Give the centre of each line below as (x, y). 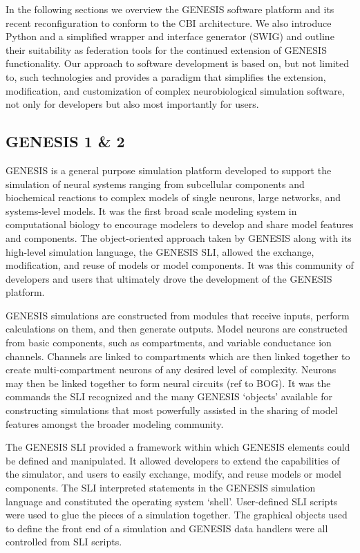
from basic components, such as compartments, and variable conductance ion (169, 343)
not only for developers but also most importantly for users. (132, 104)
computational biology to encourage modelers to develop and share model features (180, 224)
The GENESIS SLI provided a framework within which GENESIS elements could (178, 447)
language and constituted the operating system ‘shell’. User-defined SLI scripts (172, 501)
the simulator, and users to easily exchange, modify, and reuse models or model (173, 474)
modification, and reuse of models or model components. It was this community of (180, 265)
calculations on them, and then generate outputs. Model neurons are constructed (177, 329)
